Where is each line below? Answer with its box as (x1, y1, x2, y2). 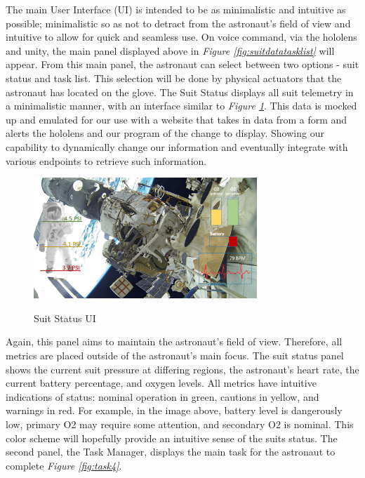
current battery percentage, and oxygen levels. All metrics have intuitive (6, 376, 317, 390)
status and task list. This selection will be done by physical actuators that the (6, 70, 342, 85)
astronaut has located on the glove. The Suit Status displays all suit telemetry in (6, 84, 354, 99)
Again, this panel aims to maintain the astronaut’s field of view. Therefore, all (6, 334, 343, 349)
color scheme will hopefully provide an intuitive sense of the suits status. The (6, 430, 338, 445)
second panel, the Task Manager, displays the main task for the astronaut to (6, 444, 336, 459)
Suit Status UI (34, 310, 96, 325)
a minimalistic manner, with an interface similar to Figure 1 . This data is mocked (6, 98, 357, 113)
